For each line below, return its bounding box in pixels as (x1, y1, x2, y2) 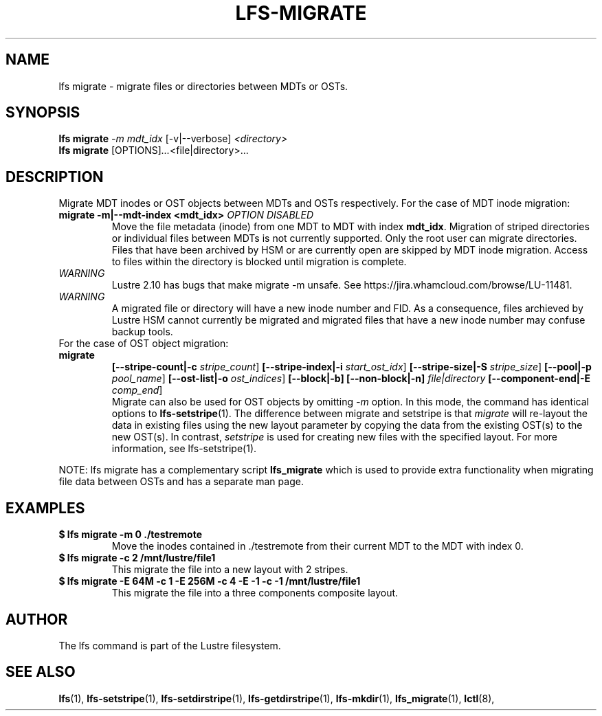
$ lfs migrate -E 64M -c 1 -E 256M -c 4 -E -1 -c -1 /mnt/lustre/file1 (58, 575, 361, 588)
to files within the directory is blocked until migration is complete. (111, 256, 407, 268)
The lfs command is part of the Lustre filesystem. (58, 639, 281, 651)
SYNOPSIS (5, 104, 80, 122)
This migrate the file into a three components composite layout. (111, 587, 399, 599)
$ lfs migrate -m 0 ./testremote (58, 528, 203, 541)
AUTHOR (5, 610, 68, 628)
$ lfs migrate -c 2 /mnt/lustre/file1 (58, 552, 216, 564)
